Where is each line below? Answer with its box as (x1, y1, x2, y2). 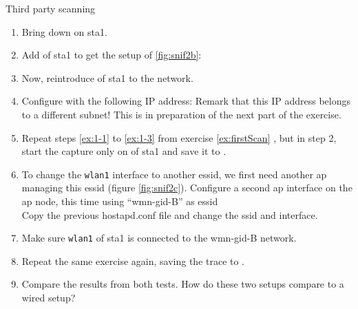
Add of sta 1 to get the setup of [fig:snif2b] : (21, 47, 202, 62)
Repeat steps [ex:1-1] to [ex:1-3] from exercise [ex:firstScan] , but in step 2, (21, 130, 337, 145)
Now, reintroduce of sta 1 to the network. (21, 70, 193, 85)
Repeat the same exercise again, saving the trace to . (21, 253, 245, 268)
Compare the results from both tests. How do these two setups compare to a (21, 277, 344, 291)
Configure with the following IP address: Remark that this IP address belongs (21, 94, 351, 108)
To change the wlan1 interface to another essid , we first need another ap (21, 167, 327, 181)
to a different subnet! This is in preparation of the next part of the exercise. (21, 107, 341, 121)
